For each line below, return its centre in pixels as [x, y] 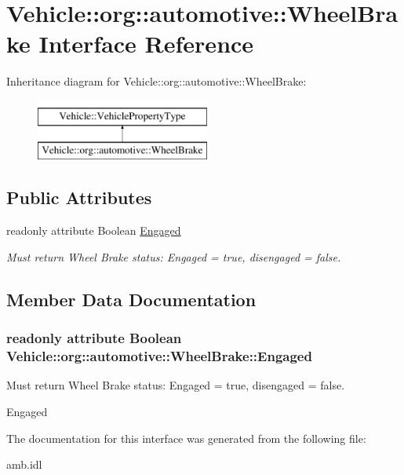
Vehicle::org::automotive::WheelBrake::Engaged [159, 356]
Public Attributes [79, 197]
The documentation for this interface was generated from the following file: [186, 438]
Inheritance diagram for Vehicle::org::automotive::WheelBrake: [157, 81]
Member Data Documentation [131, 299]
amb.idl [24, 464]
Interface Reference [146, 44]
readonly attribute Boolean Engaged [94, 230]
